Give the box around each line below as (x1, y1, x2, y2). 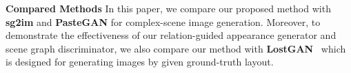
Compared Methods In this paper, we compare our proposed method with (6, 1, 331, 15)
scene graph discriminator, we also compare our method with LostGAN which (6, 41, 346, 55)
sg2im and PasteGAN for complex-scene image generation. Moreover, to (6, 14, 321, 29)
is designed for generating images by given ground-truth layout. (6, 55, 274, 69)
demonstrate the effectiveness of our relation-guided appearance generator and (6, 28, 337, 42)
